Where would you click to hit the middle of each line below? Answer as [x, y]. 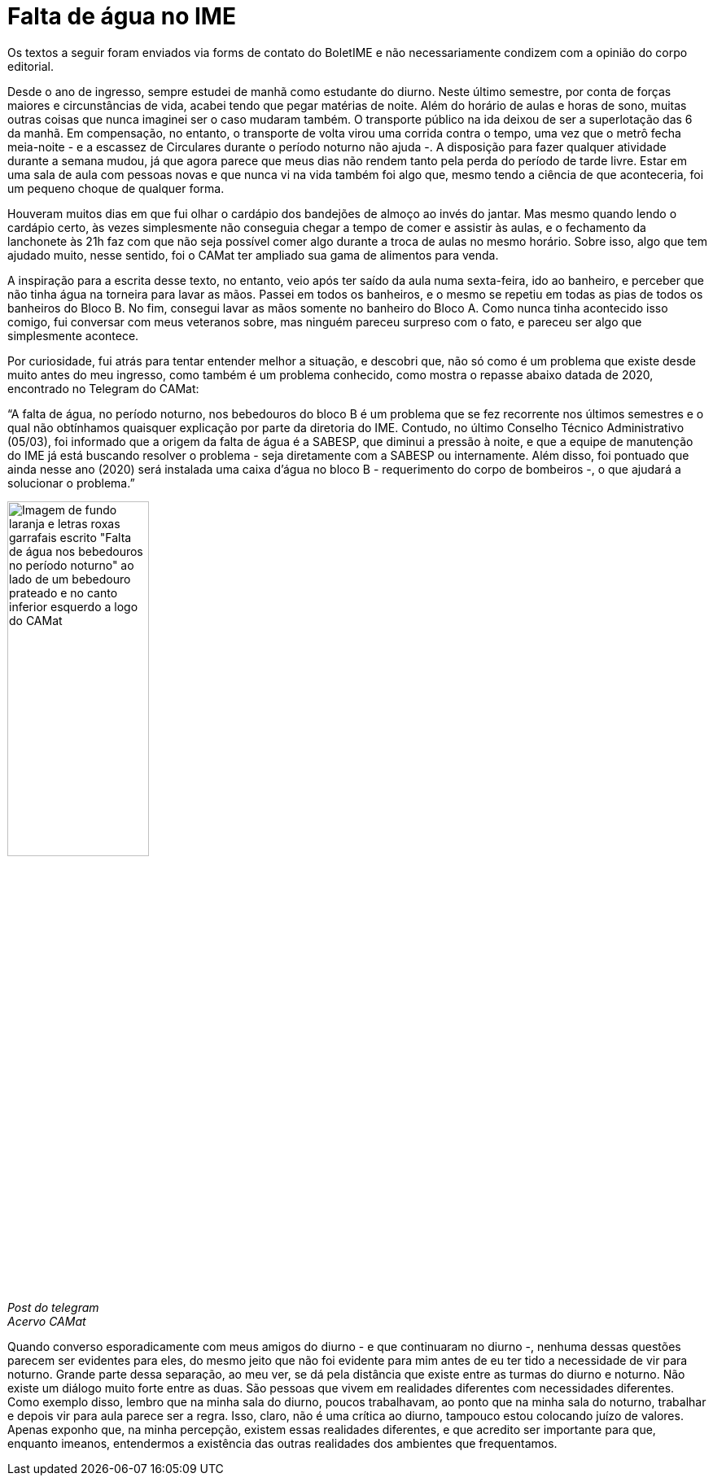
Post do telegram [53, 1308]
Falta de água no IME [122, 16]
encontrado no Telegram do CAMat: [103, 388]
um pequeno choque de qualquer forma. [116, 188]
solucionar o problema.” [71, 483]
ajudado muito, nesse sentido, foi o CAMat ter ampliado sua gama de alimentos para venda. [253, 255]
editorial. [31, 66]
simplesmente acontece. [73, 335]
